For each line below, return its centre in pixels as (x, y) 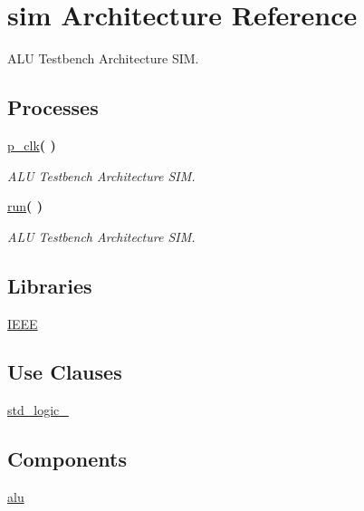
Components (67, 459)
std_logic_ (38, 410)
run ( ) (25, 206)
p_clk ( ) (32, 145)
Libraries (50, 285)
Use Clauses (65, 372)
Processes (53, 107)
